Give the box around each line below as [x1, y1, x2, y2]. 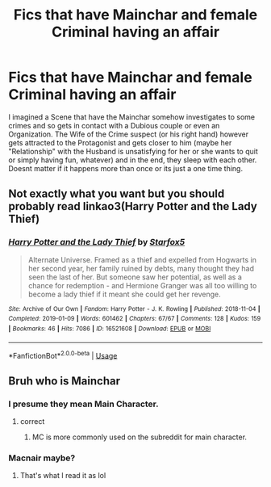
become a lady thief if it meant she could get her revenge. [27, 289, 221, 299]
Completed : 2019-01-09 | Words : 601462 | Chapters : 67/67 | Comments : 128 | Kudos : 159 [8, 315, 261, 323]
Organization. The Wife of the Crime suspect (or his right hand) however [8, 129, 248, 139]
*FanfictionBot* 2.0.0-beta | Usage [8, 349, 118, 360]
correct [19, 416, 45, 426]
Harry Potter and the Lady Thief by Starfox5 [8, 237, 186, 248]
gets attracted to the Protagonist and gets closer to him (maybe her [8, 137, 232, 147]
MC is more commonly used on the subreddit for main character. [31, 432, 248, 442]
